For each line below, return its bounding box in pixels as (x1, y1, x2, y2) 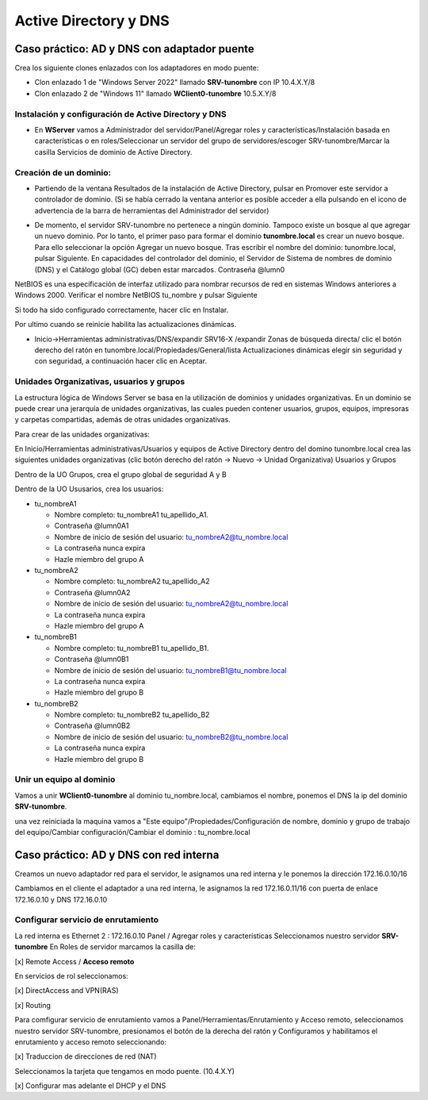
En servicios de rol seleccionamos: (14, 971, 128, 980)
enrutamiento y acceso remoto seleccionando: (14, 1037, 166, 1047)
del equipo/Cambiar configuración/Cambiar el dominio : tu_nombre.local (14, 827, 250, 837)
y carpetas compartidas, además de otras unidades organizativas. (14, 415, 231, 425)
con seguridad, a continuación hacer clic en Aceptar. (34, 356, 208, 366)
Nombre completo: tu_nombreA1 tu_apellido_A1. (54, 510, 209, 520)
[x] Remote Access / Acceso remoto (14, 956, 135, 966)
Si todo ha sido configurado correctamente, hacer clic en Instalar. (14, 305, 229, 314)
